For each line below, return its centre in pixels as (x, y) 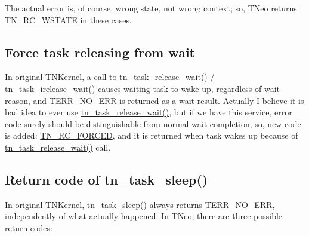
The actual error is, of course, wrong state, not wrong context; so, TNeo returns (151, 8)
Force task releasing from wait (100, 52)
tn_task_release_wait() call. (58, 147)
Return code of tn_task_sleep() (106, 179)
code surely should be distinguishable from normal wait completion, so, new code (153, 123)
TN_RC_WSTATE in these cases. (68, 19)
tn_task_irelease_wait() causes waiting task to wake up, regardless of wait (143, 88)
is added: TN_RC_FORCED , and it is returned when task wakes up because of (152, 135)
